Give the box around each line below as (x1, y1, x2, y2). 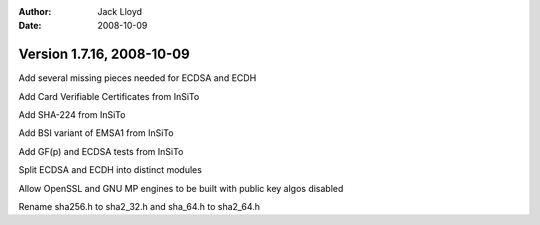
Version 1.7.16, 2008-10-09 (18, 46, 190, 63)
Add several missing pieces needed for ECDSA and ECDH (18, 72, 257, 84)
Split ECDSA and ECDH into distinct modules (18, 164, 202, 176)
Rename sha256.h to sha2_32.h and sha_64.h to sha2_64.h (18, 201, 260, 213)
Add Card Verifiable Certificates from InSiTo (18, 90, 200, 102)
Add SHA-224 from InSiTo (18, 109, 126, 121)
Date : (18, 20, 42, 32)
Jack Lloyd (97, 6, 143, 17)
